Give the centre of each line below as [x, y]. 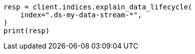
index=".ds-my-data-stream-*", [81, 15]
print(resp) [27, 31]
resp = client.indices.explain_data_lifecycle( [98, 7]
